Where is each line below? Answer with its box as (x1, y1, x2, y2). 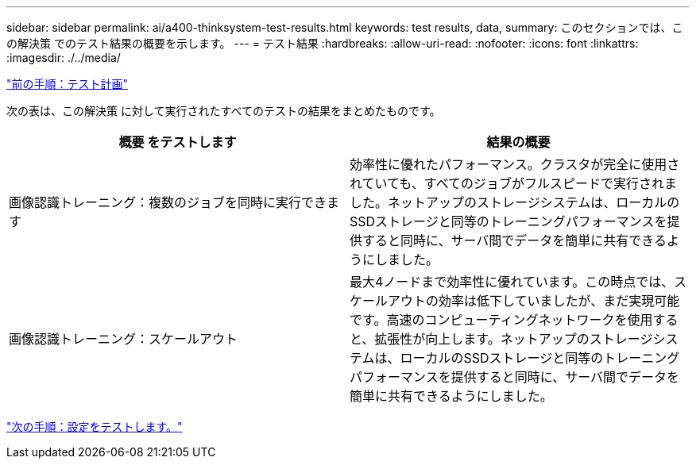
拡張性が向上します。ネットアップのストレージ (374, 331, 653, 347)
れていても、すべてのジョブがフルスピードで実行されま (350, 175, 678, 191)
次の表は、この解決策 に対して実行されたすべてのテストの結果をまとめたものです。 (6, 104, 441, 117)
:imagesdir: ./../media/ (6, 51, 121, 64)
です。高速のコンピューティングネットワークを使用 (350, 312, 653, 328)
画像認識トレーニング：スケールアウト (9, 331, 238, 347)
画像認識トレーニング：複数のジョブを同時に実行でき (9, 194, 327, 210)
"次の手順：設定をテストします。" (6, 420, 183, 433)
